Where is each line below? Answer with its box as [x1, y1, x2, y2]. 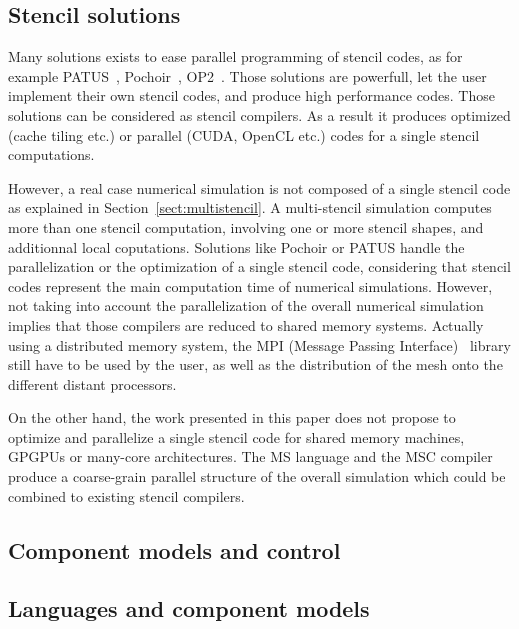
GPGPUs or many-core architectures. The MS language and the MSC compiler [8, 446, 493, 467]
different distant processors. [8, 373, 177, 394]
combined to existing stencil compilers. [8, 485, 245, 506]
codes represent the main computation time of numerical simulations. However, [8, 275, 493, 296]
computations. [8, 144, 95, 165]
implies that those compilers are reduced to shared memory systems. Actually [8, 314, 484, 335]
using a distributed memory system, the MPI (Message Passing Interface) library [8, 334, 511, 355]
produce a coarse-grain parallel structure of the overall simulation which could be [8, 466, 506, 487]
